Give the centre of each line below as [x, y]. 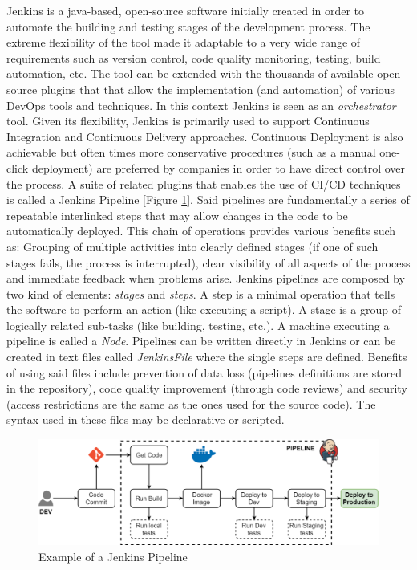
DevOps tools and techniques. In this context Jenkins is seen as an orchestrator [201, 105]
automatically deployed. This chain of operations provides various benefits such [201, 231]
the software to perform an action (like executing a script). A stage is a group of [204, 309]
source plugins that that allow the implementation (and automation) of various [201, 89]
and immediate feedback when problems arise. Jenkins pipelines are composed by [206, 278]
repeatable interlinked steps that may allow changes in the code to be [177, 215]
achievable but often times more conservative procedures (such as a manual [191, 152]
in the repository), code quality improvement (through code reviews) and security [207, 388]
